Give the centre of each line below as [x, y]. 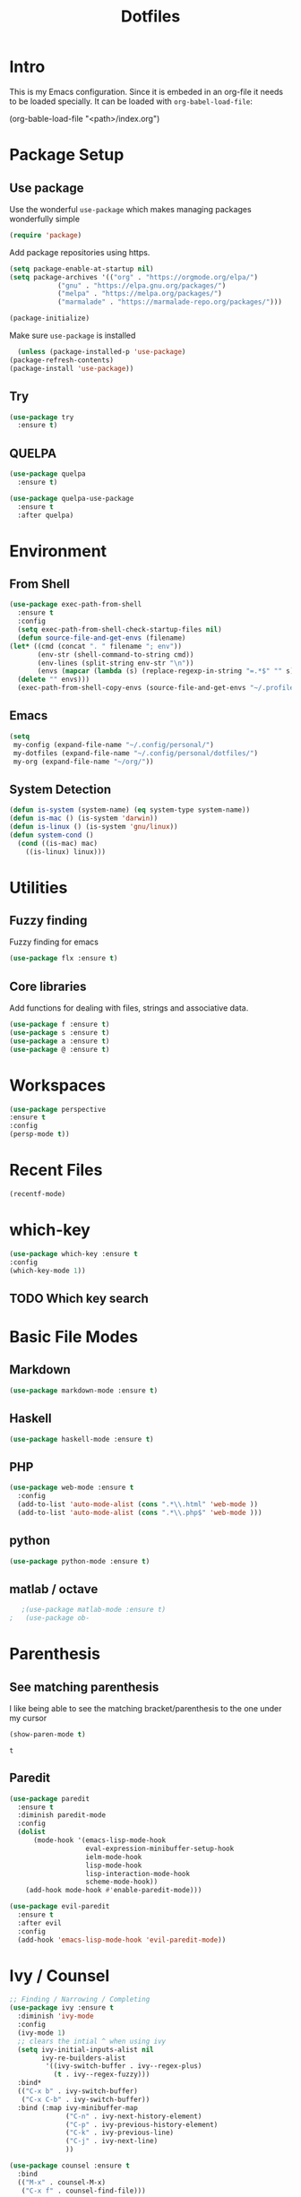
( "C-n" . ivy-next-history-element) [134, 2116]
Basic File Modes [74, 1337]
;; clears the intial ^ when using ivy [92, 2041]
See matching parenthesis [84, 1687]
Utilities [39, 887]
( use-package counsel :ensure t [69, 2166]
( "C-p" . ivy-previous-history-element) [142, 2124]
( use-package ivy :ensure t [62, 2008]
